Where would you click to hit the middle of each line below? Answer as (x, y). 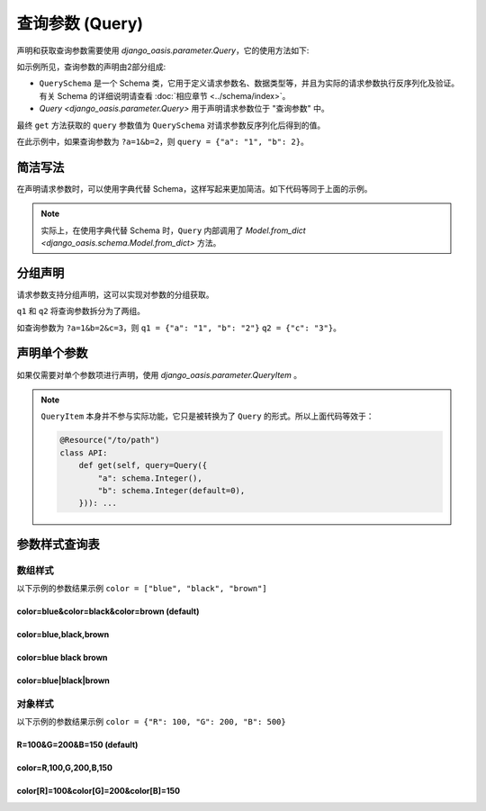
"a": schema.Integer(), (150, 478)
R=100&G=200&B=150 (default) (77, 745)
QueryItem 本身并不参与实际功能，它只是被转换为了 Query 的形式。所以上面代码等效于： (207, 416)
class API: (84, 453)
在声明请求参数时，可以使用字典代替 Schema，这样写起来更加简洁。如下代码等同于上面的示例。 (194, 188)
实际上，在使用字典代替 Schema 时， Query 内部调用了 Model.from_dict (173, 230)
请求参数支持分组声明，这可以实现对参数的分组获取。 (115, 294)
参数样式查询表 (58, 544)
